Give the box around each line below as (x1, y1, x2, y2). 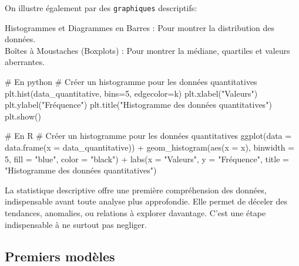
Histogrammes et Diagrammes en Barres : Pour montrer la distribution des (5, 21, 275, 33)
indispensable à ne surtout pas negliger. (5, 218, 147, 230)
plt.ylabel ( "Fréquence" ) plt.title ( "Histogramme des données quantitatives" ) (5, 98, 272, 111)
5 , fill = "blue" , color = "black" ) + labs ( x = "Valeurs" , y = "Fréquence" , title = (5, 152, 289, 165)
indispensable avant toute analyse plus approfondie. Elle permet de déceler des (5, 195, 287, 207)
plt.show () (5, 110, 41, 122)
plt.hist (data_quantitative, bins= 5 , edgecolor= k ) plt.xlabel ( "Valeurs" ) (5, 87, 258, 99)
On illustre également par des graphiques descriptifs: (5, 2, 197, 13)
